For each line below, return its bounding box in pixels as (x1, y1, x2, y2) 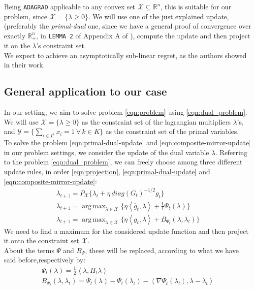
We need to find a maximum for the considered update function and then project (4, 226, 249, 236)
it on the (4, 40, 30, 51)
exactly (4, 30, 26, 40)
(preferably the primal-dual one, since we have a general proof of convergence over (4, 21, 252, 31)
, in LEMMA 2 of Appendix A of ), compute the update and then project (36, 30, 251, 40)
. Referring (215, 147, 248, 157)
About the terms (4, 245, 55, 255)
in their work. (4, 60, 45, 70)
